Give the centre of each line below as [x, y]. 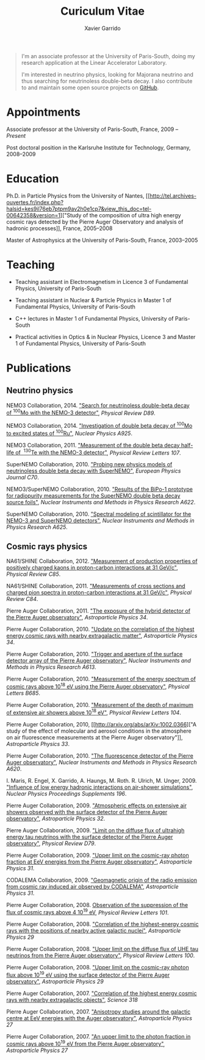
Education [33, 179]
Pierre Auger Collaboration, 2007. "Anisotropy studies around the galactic [99, 1012]
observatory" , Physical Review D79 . [51, 843]
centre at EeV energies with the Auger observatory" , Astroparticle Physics [99, 1018]
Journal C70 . [23, 477]
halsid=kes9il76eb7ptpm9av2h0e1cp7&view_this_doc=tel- [79, 209]
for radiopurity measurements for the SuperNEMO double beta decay [93, 496]
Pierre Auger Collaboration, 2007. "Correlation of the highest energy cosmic [102, 993]
